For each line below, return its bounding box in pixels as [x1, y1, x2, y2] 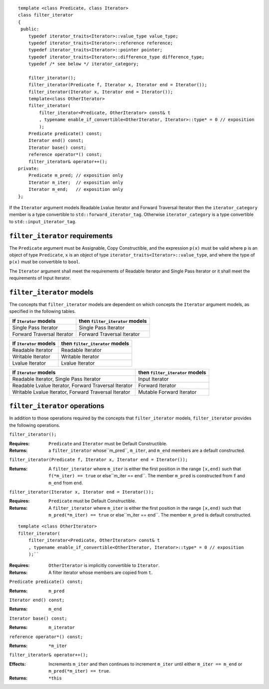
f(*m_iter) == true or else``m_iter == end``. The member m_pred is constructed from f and [48, 473, 245, 479]
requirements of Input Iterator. [9, 275, 71, 281]
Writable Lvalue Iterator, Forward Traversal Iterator [12, 389, 131, 396]
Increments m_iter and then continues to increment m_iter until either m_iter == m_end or [48, 661, 243, 667]
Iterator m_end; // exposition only [28, 187, 124, 192]
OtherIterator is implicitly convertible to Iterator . [48, 562, 160, 568]
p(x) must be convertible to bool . [9, 259, 81, 265]
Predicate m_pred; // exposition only [28, 172, 124, 178]
